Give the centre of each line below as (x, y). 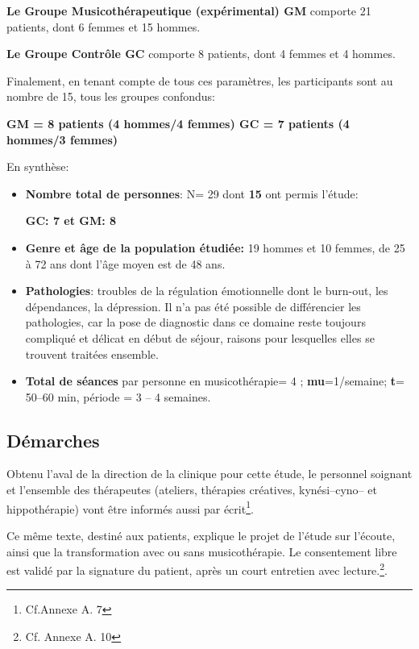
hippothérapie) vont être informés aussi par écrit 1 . (130, 507)
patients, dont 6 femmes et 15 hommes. (104, 26)
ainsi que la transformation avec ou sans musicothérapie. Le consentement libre (202, 551)
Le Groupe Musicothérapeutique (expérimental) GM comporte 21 (189, 10)
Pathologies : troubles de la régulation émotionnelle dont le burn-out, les (207, 291)
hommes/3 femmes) (62, 139)
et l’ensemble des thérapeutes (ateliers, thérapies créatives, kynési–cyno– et (192, 490)
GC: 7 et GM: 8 (71, 220)
